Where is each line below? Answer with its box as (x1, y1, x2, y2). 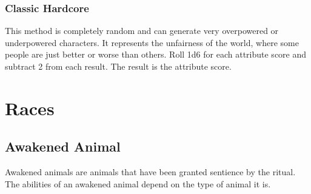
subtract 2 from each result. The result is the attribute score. (5, 60, 232, 72)
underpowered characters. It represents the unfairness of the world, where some (5, 36, 299, 48)
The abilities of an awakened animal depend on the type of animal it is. (5, 177, 271, 190)
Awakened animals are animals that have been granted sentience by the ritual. (5, 166, 296, 178)
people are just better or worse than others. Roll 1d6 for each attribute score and (5, 48, 307, 61)
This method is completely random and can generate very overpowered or (5, 24, 279, 37)
